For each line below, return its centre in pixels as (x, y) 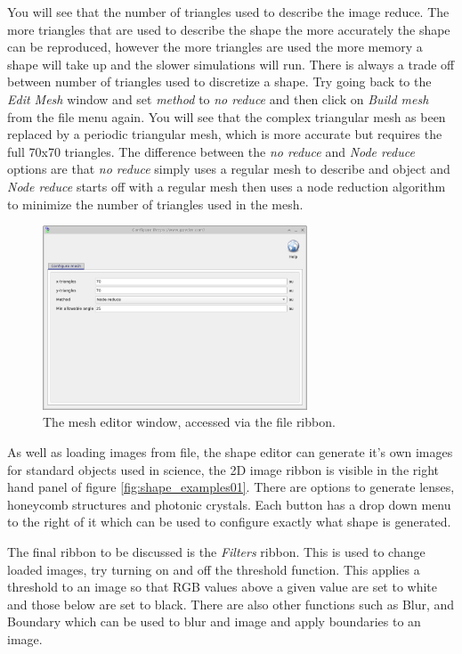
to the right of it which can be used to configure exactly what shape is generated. (229, 522)
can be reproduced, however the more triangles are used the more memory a (215, 47)
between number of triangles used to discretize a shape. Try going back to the (219, 82)
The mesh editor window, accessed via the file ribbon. (189, 422)
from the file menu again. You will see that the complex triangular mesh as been (227, 116)
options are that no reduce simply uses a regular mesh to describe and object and (229, 169)
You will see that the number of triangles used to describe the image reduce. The (228, 12)
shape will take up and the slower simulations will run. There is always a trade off (231, 64)
